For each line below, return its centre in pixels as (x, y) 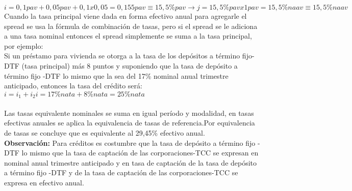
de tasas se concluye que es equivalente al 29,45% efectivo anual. (105, 132)
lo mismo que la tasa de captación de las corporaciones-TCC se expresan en (140, 153)
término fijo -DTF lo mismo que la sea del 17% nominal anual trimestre (116, 75)
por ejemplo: (24, 45)
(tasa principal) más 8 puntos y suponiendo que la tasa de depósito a (130, 65)
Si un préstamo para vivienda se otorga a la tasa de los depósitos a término (122, 56)
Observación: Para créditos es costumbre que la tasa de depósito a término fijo (130, 142)
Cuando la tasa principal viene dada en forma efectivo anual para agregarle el (125, 16)
